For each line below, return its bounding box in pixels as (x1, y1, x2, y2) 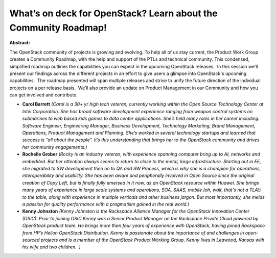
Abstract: (9, 40, 30, 46)
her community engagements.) (22, 144, 87, 150)
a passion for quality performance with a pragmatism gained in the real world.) (22, 201, 190, 207)
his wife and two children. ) (22, 244, 81, 250)
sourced (22, 237, 40, 243)
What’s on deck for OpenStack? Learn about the (9, 8, 218, 19)
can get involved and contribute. (9, 92, 78, 98)
